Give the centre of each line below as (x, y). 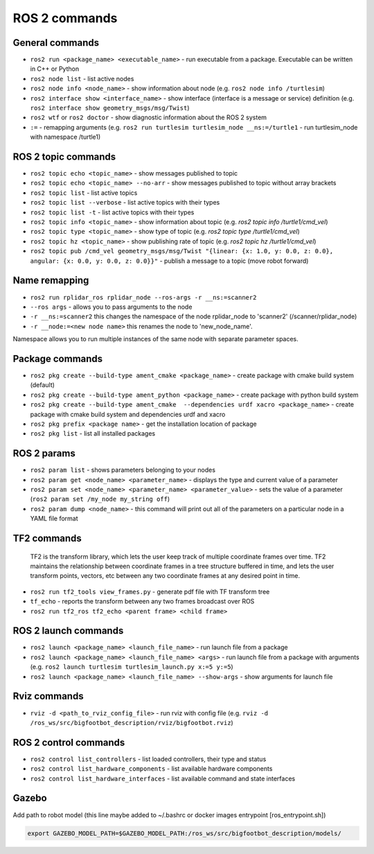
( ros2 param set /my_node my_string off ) (100, 499)
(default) (43, 385)
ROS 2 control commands (69, 742)
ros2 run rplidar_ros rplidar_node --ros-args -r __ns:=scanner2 (143, 297)
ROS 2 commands (65, 18)
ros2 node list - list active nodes (82, 78)
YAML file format (54, 519)
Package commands (58, 358)
